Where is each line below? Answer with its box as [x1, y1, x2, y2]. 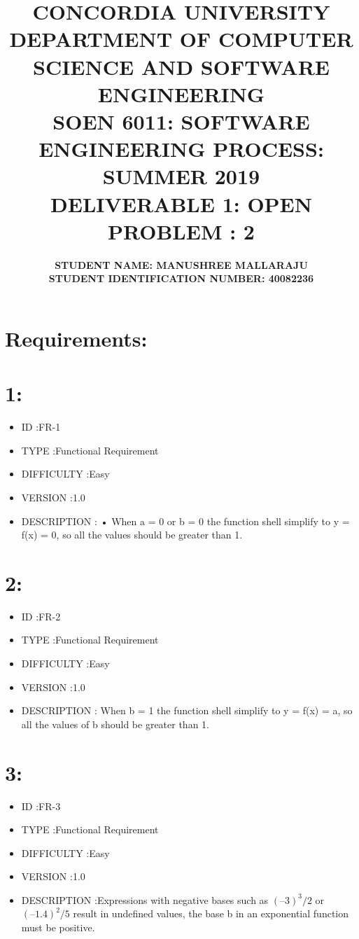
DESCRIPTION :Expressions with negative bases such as [21, 892, 269, 907]
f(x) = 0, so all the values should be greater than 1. [21, 527, 243, 542]
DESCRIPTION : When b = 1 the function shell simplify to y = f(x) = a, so [21, 703, 353, 718]
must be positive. [21, 920, 95, 935]
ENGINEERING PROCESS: [38, 134, 324, 163]
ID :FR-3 [21, 798, 61, 813]
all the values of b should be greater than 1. [21, 716, 209, 731]
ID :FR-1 [21, 419, 61, 434]
